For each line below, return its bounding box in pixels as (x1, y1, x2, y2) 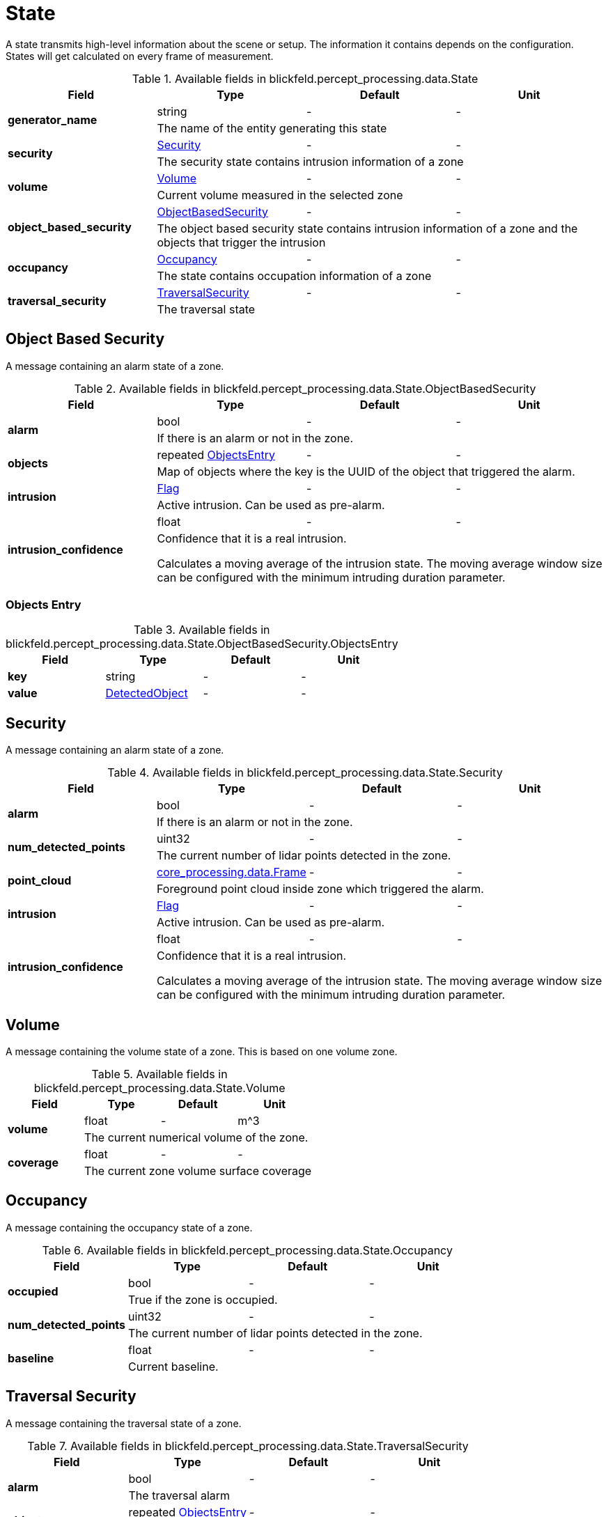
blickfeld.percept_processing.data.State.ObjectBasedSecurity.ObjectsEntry (6, 637, 398, 651)
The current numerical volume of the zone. (84, 1130, 309, 1145)
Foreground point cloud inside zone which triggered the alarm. (157, 882, 484, 896)
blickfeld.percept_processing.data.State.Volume (33, 1081, 286, 1096)
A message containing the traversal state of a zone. (6, 1417, 242, 1429)
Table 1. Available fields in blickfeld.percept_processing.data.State (132, 71, 478, 86)
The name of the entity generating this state (157, 120, 387, 135)
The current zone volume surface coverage (84, 1164, 312, 1178)
